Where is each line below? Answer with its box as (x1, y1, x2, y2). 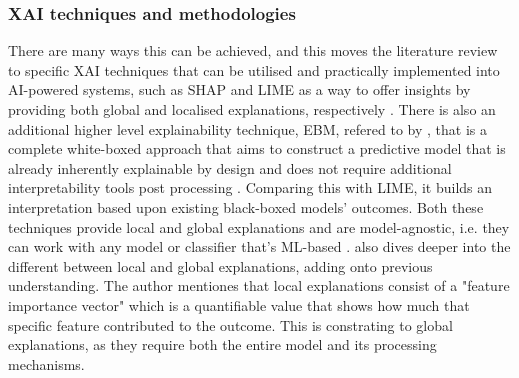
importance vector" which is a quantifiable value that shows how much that (8, 294, 470, 315)
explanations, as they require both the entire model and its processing (8, 334, 437, 355)
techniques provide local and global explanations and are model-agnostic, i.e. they (8, 216, 510, 237)
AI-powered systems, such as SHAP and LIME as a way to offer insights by (8, 79, 471, 100)
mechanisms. (8, 353, 85, 374)
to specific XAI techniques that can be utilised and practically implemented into (8, 59, 500, 80)
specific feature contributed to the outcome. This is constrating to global (8, 314, 453, 335)
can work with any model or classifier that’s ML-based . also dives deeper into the (8, 236, 511, 257)
